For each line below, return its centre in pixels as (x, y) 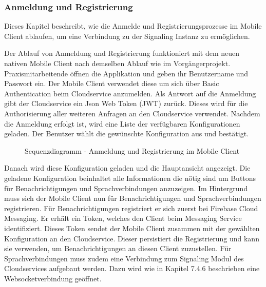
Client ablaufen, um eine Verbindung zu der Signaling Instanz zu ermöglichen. (127, 36)
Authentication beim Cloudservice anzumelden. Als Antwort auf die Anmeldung (130, 93)
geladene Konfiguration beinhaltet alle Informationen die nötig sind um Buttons (130, 178)
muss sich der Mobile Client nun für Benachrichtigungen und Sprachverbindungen (133, 198)
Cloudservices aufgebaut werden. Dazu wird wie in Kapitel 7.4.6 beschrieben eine (132, 268)
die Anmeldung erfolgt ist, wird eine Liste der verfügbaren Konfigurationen (122, 123)
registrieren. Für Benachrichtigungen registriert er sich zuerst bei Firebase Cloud (131, 208)
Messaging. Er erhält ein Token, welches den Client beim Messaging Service (123, 218)
